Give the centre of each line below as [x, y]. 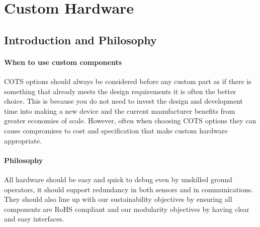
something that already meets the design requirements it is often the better [120, 91]
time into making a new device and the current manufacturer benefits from [120, 110]
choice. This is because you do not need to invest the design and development [123, 101]
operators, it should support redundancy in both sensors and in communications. [129, 189]
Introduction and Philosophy [80, 40]
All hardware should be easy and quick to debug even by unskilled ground [118, 179]
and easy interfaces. [34, 219]
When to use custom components [63, 62]
